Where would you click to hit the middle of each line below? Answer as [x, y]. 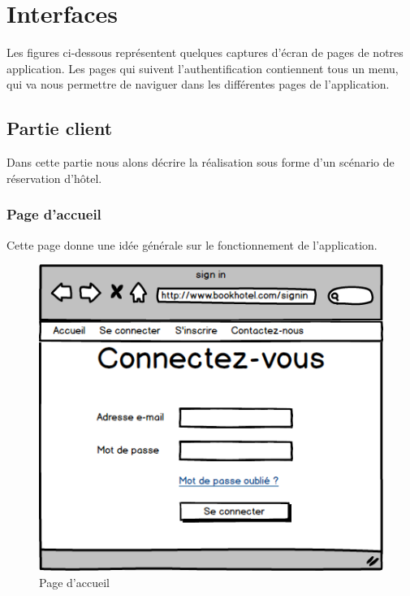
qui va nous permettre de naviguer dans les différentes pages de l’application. [198, 84]
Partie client [60, 128]
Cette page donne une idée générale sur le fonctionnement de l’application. [192, 244]
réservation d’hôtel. [54, 178]
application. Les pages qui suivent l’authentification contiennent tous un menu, [203, 68]
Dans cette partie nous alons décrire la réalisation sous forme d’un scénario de [201, 162]
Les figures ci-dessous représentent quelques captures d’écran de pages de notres [205, 52]
